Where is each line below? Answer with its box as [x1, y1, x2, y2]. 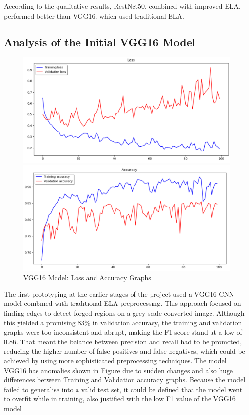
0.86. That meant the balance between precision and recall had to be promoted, [4, 336, 242, 346]
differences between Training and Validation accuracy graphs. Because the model [4, 375, 246, 385]
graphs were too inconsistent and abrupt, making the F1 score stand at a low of [4, 327, 242, 337]
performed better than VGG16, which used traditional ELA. [4, 10, 184, 20]
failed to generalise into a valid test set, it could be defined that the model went [4, 384, 243, 394]
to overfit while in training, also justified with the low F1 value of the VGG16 [4, 394, 236, 404]
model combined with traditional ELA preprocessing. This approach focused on [4, 298, 241, 308]
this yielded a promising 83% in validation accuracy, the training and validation [4, 317, 242, 327]
